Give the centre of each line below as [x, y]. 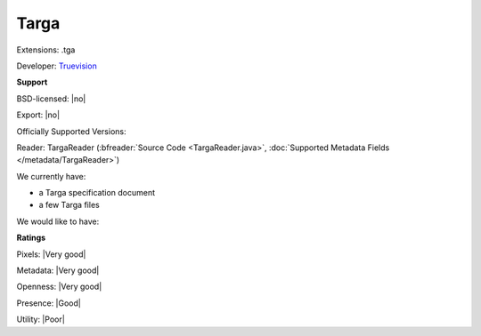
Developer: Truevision [57, 66]
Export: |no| [38, 115]
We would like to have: [58, 221]
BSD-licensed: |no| [51, 99]
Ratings [31, 238]
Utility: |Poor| [41, 319]
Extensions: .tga [46, 50]
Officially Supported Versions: [71, 131]
